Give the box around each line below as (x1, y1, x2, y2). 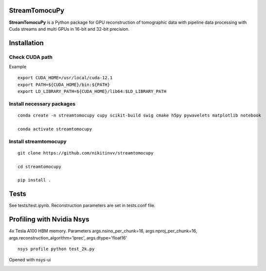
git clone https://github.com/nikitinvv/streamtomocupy (18, 150, 154, 155)
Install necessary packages (9, 101, 75, 107)
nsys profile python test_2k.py (18, 246, 95, 252)
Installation (9, 39, 44, 47)
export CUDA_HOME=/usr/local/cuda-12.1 (18, 75, 113, 81)
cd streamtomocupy (18, 164, 62, 169)
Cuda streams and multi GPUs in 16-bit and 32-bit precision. (9, 26, 130, 32)
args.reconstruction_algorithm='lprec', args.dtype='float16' (9, 235, 127, 240)
